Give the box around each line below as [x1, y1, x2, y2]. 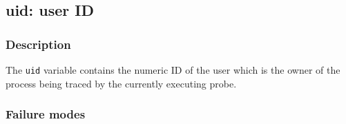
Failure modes [6, 105, 86, 123]
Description [6, 35, 71, 52]
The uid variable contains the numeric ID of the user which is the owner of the [6, 63, 340, 76]
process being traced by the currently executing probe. [6, 76, 237, 90]
